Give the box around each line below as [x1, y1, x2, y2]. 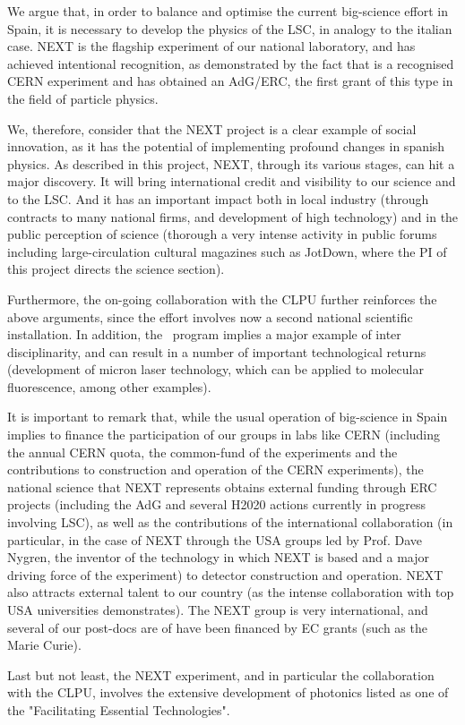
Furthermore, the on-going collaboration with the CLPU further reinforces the [7, 289, 437, 308]
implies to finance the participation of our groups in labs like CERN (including [7, 425, 441, 444]
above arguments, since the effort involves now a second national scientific [7, 307, 413, 326]
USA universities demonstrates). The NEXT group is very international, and [7, 601, 428, 618]
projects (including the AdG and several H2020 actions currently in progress [7, 495, 426, 514]
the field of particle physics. [7, 89, 159, 107]
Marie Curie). [7, 635, 82, 654]
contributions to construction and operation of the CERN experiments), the [7, 460, 424, 479]
